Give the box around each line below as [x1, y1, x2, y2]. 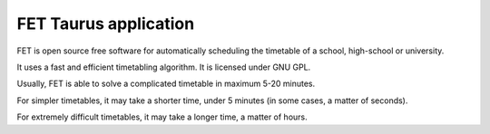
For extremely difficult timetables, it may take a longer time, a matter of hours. [16, 111, 308, 122]
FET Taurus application [16, 14, 195, 33]
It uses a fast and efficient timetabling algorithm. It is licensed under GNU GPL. [16, 62, 311, 72]
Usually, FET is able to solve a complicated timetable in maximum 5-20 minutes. [16, 78, 316, 90]
